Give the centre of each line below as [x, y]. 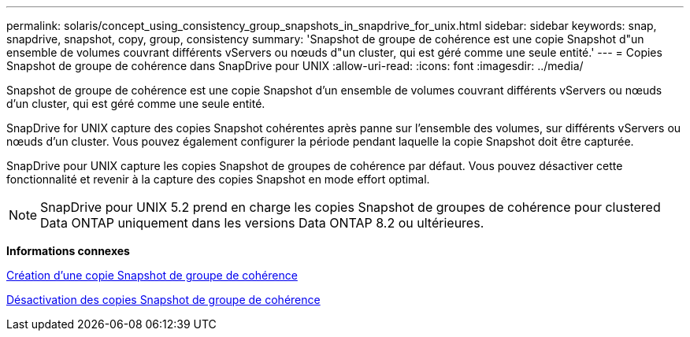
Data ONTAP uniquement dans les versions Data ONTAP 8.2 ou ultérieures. [262, 223]
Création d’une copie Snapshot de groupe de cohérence [152, 275]
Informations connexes [68, 251]
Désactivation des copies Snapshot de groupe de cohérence [163, 300]
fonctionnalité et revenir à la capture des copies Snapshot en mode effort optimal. [218, 179]
